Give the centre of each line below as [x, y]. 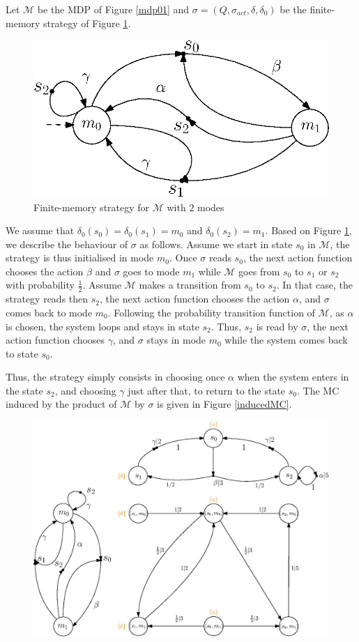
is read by [277, 326]
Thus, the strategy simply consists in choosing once [115, 377]
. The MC [318, 390]
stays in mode [176, 340]
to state [22, 353]
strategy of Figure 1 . [87, 23]
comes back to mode [49, 312]
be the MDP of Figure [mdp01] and [113, 9]
